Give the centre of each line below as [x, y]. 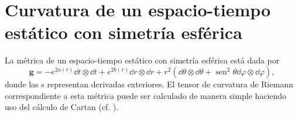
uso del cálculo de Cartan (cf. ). [62, 107]
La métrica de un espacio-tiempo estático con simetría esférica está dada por [142, 60]
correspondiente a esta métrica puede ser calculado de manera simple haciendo [146, 95]
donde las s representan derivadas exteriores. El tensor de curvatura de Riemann [149, 84]
